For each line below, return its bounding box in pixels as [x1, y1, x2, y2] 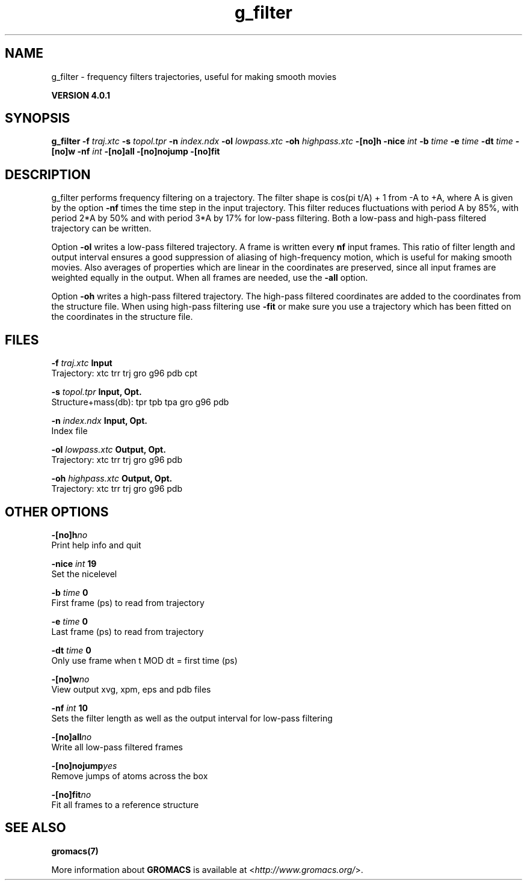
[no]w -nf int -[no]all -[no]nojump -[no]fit [51, 146, 220, 157]
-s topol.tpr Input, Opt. [51, 387, 142, 397]
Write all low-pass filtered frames [51, 741, 183, 752]
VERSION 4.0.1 [51, 90, 111, 100]
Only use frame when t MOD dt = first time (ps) [51, 655, 238, 666]
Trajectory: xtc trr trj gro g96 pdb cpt [51, 368, 198, 379]
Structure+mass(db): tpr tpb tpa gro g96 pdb [51, 397, 229, 408]
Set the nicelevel [51, 568, 117, 579]
